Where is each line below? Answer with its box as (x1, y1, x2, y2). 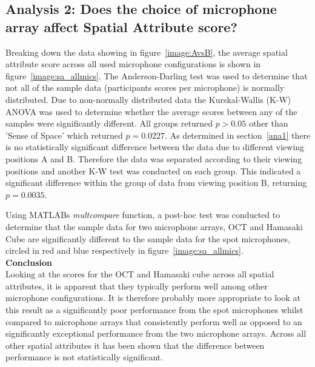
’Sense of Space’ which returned (5, 128, 123, 141)
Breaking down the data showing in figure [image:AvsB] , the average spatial (5, 45, 288, 58)
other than (248, 117, 288, 130)
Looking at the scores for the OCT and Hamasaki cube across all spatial (5, 268, 274, 280)
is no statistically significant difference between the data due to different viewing (5, 141, 305, 153)
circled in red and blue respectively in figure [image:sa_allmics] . (5, 244, 244, 257)
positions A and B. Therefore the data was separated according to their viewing (5, 152, 302, 165)
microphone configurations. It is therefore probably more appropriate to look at (5, 291, 301, 304)
